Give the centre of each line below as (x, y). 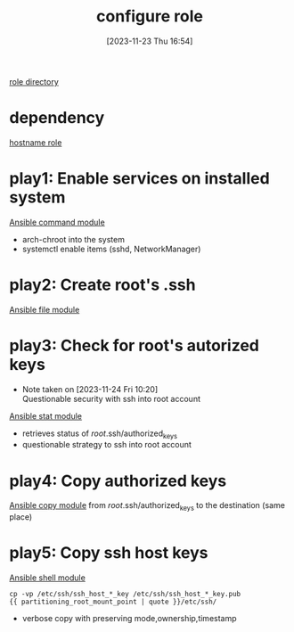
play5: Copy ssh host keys (109, 553)
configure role (150, 16)
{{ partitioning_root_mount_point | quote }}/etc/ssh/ (113, 602)
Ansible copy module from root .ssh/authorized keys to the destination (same (147, 507)
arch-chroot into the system (73, 239)
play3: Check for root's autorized (135, 345)
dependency (57, 118)
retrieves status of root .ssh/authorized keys (100, 434)
